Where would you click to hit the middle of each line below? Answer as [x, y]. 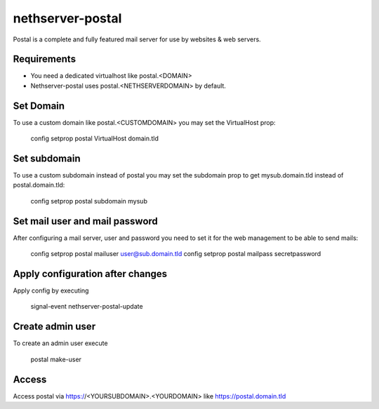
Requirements [45, 59]
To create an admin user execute [60, 343]
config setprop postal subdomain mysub [89, 201]
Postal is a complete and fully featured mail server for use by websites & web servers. [137, 39]
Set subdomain [47, 158]
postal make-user [56, 359]
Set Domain [39, 106]
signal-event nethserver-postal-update [87, 307]
